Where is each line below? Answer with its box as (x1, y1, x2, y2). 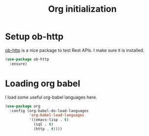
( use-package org (5, 104, 41, 109)
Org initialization (48, 3, 117, 15)
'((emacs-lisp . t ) (29, 117, 69, 122)
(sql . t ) (33, 122, 54, 127)
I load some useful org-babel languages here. (5, 94, 97, 100)
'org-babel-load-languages (29, 113, 84, 118)
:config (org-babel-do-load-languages (9, 108, 89, 113)
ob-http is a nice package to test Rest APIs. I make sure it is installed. (5, 47, 145, 53)
